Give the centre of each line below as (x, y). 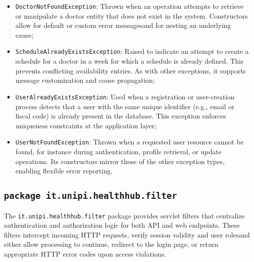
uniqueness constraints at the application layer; (86, 125)
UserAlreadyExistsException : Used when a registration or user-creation (125, 96)
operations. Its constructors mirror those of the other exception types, (120, 161)
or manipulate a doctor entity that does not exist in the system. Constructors (132, 15)
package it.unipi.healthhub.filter (91, 196)
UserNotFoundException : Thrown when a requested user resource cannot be (129, 142)
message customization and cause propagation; (85, 80)
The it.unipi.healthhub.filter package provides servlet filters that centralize (124, 215)
